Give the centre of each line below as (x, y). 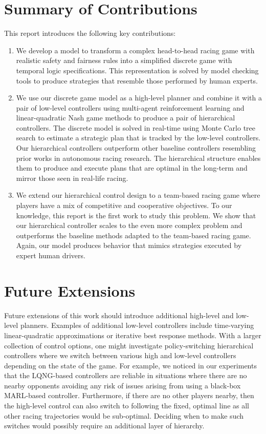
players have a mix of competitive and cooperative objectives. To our (124, 205)
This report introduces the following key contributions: (90, 33)
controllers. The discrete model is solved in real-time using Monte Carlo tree (136, 127)
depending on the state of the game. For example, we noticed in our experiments (130, 365)
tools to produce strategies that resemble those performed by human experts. (137, 80)
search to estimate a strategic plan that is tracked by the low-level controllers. (138, 138)
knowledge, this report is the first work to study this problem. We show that (136, 215)
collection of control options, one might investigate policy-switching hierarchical (129, 345)
